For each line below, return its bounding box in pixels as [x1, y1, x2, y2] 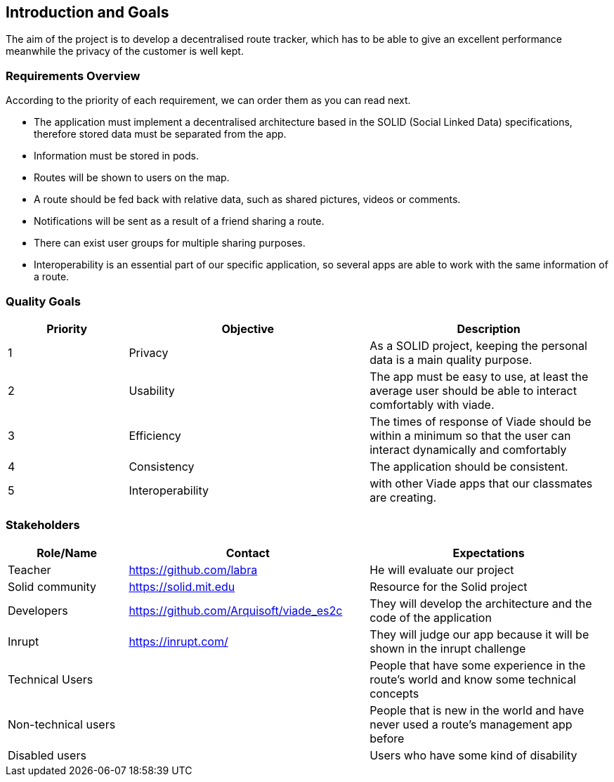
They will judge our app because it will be [370, 627, 589, 641]
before [370, 731, 405, 745]
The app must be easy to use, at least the [370, 369, 589, 384]
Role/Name [37, 545, 98, 560]
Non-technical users [8, 717, 116, 731]
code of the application [370, 610, 492, 625]
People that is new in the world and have [370, 703, 584, 717]
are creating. [370, 490, 437, 504]
